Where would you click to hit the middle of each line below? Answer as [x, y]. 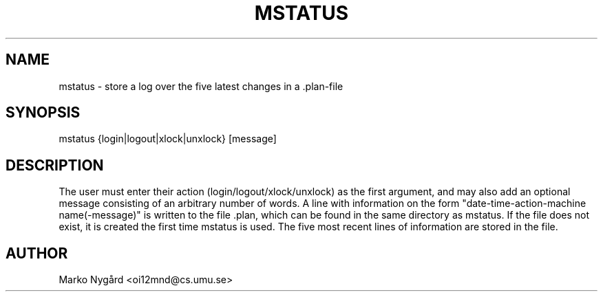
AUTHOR [37, 253]
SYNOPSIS [43, 113]
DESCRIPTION [55, 165]
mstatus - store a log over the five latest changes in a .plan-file [201, 86]
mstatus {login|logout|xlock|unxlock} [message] [168, 139]
